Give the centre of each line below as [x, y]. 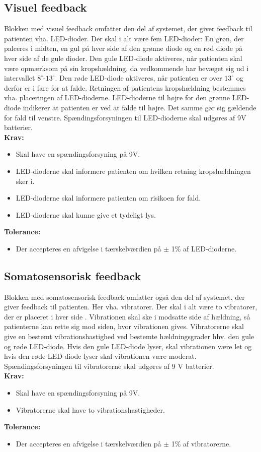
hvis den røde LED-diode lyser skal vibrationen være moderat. [100, 356]
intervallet [20, 78]
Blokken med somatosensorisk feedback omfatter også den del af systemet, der [124, 297]
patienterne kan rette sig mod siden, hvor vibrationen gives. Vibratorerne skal [124, 326]
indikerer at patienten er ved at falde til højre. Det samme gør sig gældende [140, 107]
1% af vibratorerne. [201, 443]
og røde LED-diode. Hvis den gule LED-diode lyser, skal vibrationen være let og [128, 346]
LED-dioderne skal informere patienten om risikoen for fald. [108, 198]
